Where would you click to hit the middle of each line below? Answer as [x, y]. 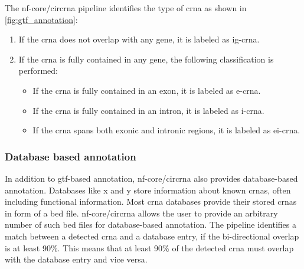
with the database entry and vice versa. [76, 259]
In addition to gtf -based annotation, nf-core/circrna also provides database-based [151, 178]
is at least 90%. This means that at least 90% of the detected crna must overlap [149, 247]
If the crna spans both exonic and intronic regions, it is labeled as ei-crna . [166, 130]
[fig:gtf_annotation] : [41, 19]
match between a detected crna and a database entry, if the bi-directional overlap [152, 236]
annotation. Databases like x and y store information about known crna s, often [148, 190]
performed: [38, 70]
